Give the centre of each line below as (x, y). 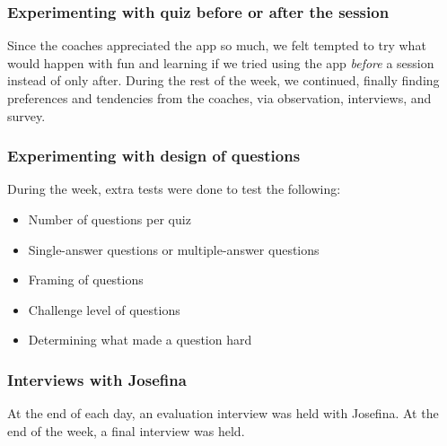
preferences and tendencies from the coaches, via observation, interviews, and (219, 98)
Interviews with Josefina (97, 379)
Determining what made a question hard (140, 340)
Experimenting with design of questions (154, 156)
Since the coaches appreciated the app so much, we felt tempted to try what (217, 45)
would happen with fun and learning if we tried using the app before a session (221, 62)
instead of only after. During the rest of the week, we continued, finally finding (223, 80)
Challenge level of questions (104, 309)
